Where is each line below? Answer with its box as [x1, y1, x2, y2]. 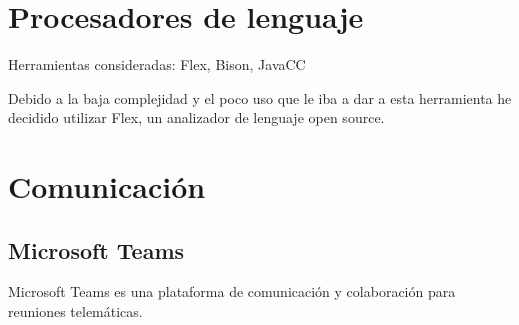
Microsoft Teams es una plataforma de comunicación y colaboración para [8, 281, 456, 302]
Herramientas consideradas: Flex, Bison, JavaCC [8, 54, 306, 75]
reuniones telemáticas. [8, 301, 143, 322]
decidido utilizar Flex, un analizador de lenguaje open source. [8, 107, 385, 128]
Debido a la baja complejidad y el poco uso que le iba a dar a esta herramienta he [8, 87, 512, 108]
